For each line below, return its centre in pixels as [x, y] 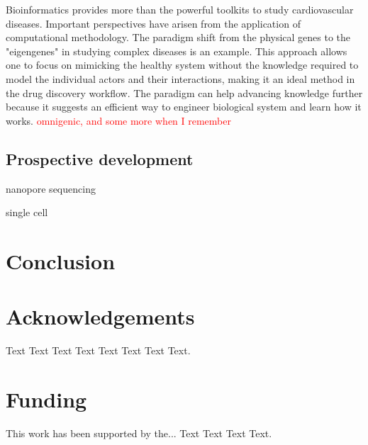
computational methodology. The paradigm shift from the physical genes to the [178, 37]
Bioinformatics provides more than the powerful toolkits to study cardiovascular [180, 9]
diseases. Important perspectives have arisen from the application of [153, 23]
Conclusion [61, 260]
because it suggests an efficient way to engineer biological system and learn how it [184, 107]
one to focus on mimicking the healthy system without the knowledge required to [182, 65]
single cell [27, 212]
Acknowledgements [100, 316]
